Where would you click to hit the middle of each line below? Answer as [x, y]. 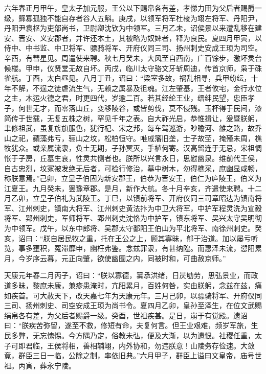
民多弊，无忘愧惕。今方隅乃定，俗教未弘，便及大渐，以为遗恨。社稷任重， [129, 335]
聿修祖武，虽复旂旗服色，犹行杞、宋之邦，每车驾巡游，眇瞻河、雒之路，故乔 [133, 128]
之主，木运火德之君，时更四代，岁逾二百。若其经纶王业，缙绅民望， [119, 98]
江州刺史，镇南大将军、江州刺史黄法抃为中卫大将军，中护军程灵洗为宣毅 [140, 208]
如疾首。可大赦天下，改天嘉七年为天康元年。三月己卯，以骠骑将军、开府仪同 [133, 295]
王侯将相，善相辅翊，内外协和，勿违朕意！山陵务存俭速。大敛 [151, 345]
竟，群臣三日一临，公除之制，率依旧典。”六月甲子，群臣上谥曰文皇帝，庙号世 [133, 355]
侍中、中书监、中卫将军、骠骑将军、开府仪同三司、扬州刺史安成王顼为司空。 [133, 48]
